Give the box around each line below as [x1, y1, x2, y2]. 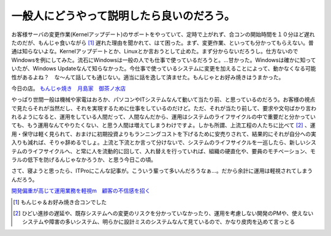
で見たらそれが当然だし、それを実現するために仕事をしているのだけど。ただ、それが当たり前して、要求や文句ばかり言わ [11, 104, 317, 112]
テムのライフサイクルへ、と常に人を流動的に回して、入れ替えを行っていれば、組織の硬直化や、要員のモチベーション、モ [11, 147, 316, 154]
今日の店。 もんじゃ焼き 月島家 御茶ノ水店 [11, 85, 126, 92]
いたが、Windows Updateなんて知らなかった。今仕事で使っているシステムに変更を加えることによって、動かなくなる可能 [11, 65, 316, 72]
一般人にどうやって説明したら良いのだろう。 [11, 9, 235, 23]
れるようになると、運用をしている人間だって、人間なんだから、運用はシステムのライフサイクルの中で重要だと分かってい [11, 113, 316, 121]
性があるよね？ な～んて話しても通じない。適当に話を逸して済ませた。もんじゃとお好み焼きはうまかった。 [11, 74, 284, 81]
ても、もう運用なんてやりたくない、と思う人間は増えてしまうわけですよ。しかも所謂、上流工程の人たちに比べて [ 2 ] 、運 [11, 121, 316, 129]
